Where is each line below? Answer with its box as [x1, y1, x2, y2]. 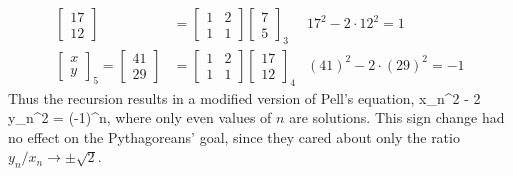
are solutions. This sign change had [289, 107, 505, 128]
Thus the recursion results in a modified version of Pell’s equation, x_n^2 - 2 [8, 87, 481, 108]
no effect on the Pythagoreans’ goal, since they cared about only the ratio [8, 126, 460, 147]
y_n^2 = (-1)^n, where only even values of [8, 107, 272, 128]
